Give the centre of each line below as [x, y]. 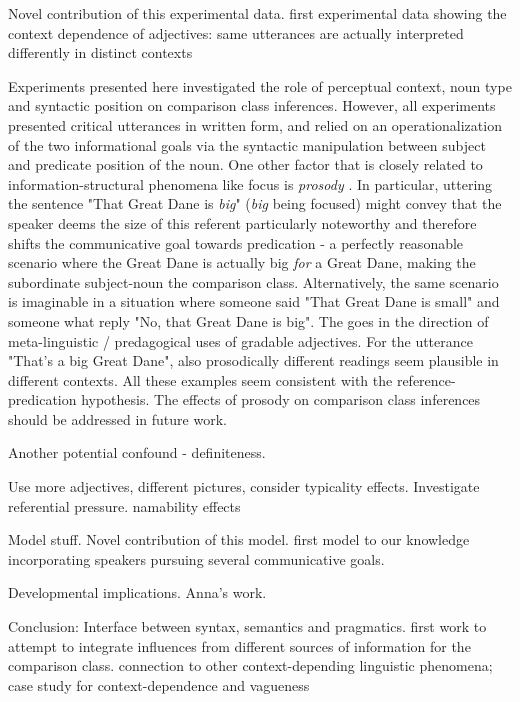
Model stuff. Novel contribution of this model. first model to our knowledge [239, 539]
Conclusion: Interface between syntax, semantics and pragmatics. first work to [247, 626]
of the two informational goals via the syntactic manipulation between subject [247, 144]
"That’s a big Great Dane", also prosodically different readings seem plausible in [253, 360]
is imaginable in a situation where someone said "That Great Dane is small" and [254, 301]
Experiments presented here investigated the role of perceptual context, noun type [260, 85]
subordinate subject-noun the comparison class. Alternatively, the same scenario [253, 281]
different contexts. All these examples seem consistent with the [200, 379]
